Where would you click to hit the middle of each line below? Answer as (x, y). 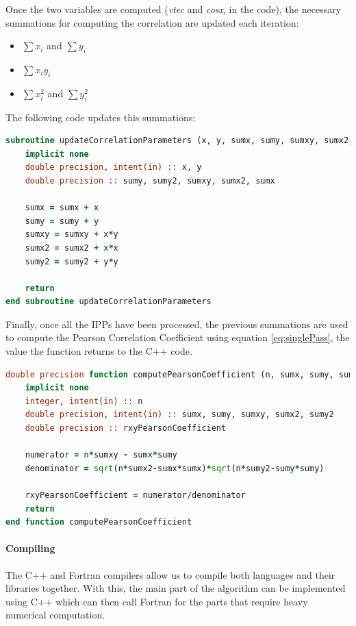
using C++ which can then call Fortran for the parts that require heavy (157, 601)
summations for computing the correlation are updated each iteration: (152, 22)
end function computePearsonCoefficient (99, 522)
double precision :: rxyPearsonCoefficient (126, 428)
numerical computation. (55, 615)
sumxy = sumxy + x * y (72, 235)
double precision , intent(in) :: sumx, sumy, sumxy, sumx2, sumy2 (179, 415)
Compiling (30, 548)
